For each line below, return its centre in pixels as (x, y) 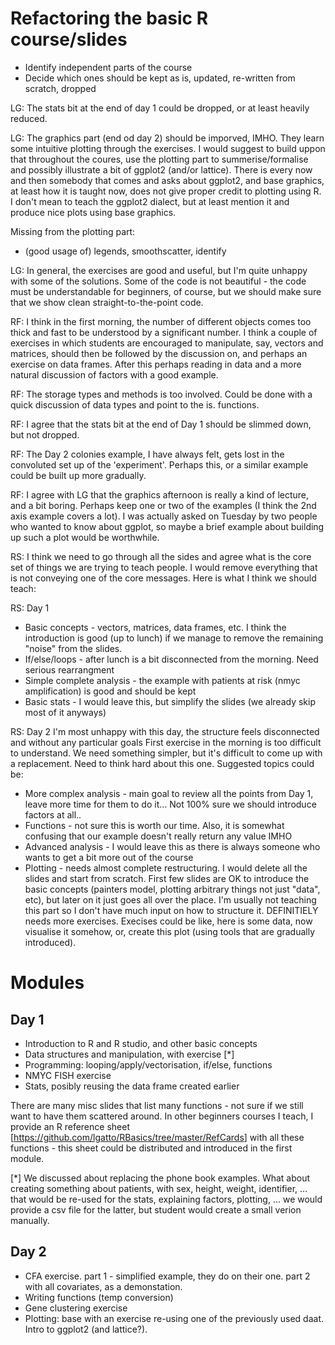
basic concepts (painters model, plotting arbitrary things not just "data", (172, 889)
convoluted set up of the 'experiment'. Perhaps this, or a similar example (159, 464)
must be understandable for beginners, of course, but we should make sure (166, 291)
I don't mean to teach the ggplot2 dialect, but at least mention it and (150, 201)
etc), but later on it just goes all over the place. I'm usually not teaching (170, 899)
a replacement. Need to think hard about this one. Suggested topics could (162, 763)
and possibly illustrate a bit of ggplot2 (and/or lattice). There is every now (161, 169)
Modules (47, 983)
